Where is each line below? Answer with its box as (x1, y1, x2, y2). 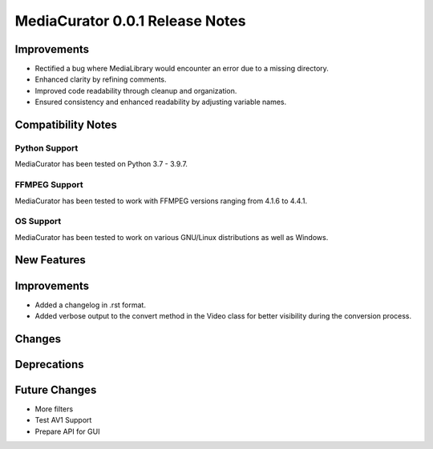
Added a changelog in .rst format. (34, 300, 146, 310)
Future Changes (14, 383, 97, 396)
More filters (34, 404, 74, 414)
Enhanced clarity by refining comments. (34, 74, 168, 84)
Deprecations (14, 357, 84, 371)
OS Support (14, 216, 62, 227)
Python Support (14, 142, 79, 154)
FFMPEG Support (14, 179, 83, 190)
